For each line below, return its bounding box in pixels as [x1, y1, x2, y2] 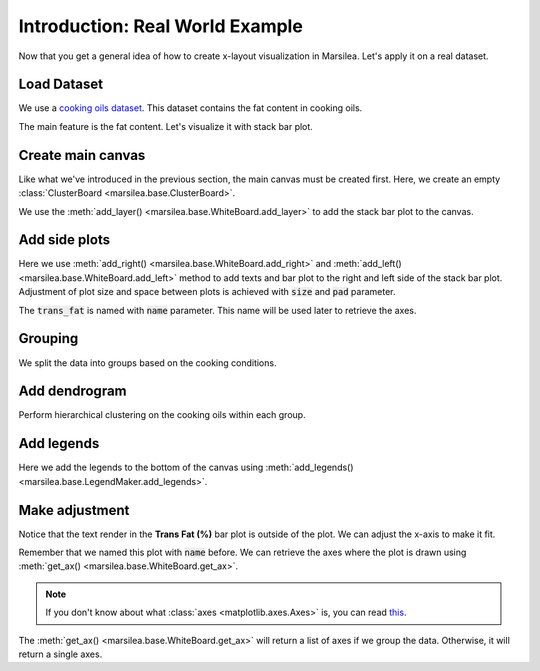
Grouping [18, 330, 79, 347]
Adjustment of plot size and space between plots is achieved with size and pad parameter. [18, 286, 396, 298]
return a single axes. [18, 648, 103, 660]
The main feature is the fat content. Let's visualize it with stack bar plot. [18, 120, 314, 132]
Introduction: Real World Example [18, 15, 304, 37]
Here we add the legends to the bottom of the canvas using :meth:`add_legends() [18, 461, 354, 474]
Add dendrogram [18, 383, 127, 400]
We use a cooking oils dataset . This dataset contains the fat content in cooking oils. [18, 102, 363, 114]
